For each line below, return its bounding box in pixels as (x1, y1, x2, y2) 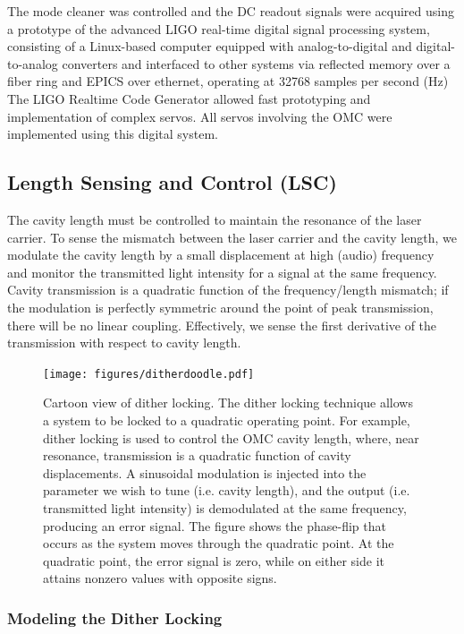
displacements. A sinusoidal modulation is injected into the (43, 463, 367, 482)
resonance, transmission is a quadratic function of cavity (43, 446, 351, 465)
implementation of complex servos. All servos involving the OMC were (7, 107, 392, 125)
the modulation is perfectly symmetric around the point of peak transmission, (7, 297, 434, 316)
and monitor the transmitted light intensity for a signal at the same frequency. (7, 262, 437, 281)
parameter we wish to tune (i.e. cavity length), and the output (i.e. (43, 481, 410, 500)
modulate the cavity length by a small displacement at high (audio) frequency (7, 245, 434, 264)
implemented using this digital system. (7, 124, 218, 143)
